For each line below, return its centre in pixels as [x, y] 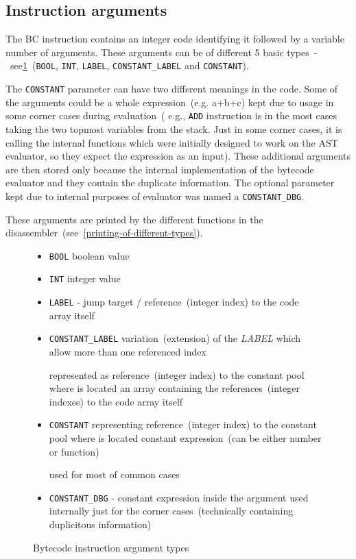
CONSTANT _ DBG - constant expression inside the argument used [179, 497]
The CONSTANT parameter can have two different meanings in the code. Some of [172, 89]
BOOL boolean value [89, 255]
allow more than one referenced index [128, 351]
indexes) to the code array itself [116, 401]
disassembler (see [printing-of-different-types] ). [104, 233]
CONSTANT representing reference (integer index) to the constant [183, 424]
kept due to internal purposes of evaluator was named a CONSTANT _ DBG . [155, 196]
